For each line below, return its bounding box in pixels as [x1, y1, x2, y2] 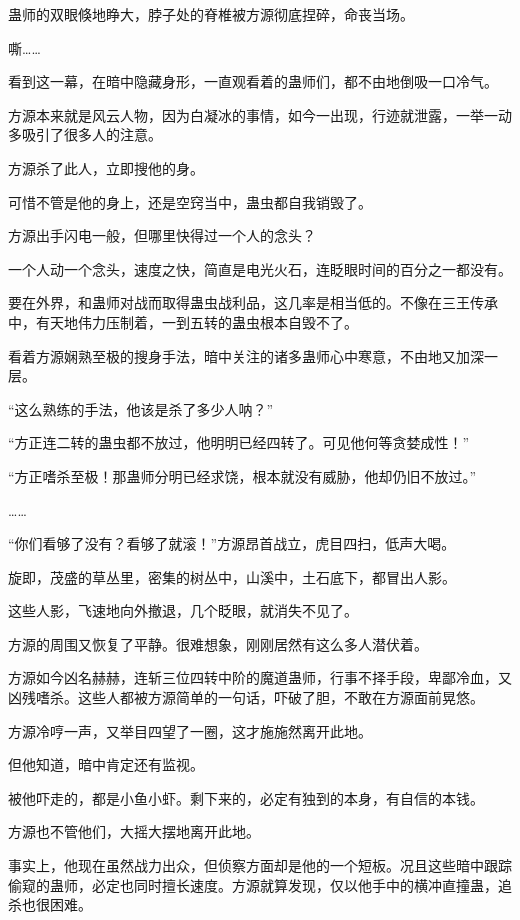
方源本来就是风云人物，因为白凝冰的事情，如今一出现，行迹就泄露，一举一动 [8, 104, 512, 125]
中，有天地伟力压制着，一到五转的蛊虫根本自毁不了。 [8, 311, 358, 332]
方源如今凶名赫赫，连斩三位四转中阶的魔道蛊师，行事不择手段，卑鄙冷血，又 [8, 667, 512, 688]
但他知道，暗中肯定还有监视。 [8, 754, 204, 775]
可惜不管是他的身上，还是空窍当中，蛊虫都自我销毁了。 [8, 191, 372, 212]
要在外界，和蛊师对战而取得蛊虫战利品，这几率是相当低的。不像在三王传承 [8, 292, 498, 313]
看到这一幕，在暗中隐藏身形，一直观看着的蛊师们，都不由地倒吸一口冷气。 [8, 71, 498, 92]
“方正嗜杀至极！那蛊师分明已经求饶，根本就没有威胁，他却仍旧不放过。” [8, 465, 477, 486]
